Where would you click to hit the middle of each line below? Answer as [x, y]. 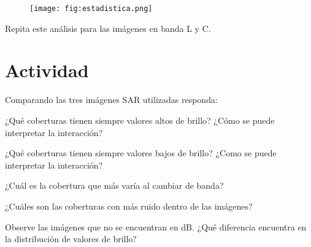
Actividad [47, 70]
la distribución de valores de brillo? [71, 239]
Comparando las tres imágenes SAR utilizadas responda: [111, 100]
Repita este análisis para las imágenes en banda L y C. [108, 28]
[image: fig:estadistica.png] [91, 9]
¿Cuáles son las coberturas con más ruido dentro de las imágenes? [129, 206]
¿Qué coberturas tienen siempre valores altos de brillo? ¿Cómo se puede [140, 120]
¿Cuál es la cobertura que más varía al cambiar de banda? [114, 185]
